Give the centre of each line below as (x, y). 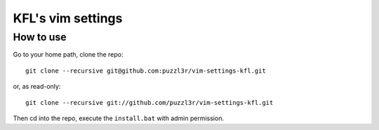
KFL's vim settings (68, 18)
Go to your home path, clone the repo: (68, 55)
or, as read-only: (37, 87)
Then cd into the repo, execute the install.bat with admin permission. (119, 118)
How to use (40, 37)
